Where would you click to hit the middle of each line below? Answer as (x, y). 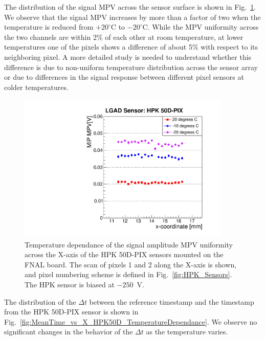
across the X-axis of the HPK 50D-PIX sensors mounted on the (124, 254)
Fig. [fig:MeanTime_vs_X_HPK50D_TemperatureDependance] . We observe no (131, 321)
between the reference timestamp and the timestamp (172, 301)
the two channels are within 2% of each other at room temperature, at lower (124, 37)
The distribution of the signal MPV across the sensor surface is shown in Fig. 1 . (130, 7)
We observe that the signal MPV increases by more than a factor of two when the (132, 17)
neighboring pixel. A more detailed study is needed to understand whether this (128, 56)
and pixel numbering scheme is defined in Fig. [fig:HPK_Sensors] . (128, 274)
